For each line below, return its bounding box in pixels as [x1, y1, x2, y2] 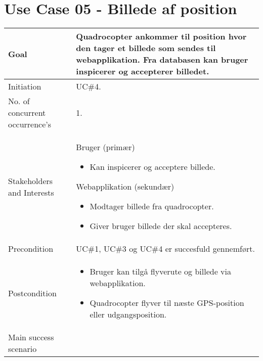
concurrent [8, 107, 46, 119]
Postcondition [8, 287, 57, 299]
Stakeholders [8, 174, 53, 187]
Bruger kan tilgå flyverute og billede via [90, 265, 231, 278]
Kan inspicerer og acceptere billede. [90, 161, 215, 173]
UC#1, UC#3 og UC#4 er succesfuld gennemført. [76, 243, 255, 255]
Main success [8, 331, 54, 343]
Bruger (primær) [76, 141, 135, 153]
